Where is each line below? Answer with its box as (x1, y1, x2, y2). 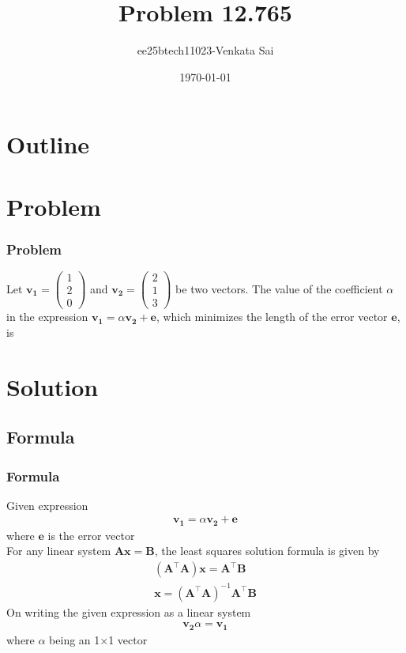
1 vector (108, 631, 148, 647)
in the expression (6, 308, 88, 325)
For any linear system (6, 542, 111, 559)
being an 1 (49, 631, 100, 647)
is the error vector (47, 527, 135, 543)
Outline (6, 128, 90, 160)
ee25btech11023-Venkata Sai (137, 42, 274, 59)
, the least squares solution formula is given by (154, 542, 380, 559)
